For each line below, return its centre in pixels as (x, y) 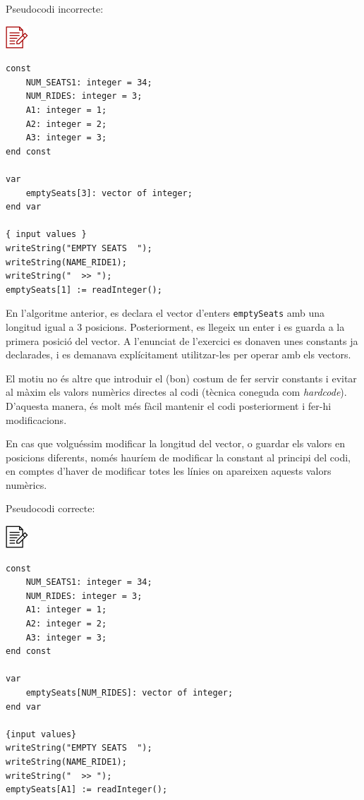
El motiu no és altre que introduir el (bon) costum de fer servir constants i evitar (181, 378)
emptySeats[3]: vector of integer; (109, 193)
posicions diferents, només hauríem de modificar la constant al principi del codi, (178, 457)
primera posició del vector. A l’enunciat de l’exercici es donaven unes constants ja (182, 340)
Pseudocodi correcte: (50, 508)
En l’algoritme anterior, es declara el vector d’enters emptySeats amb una (165, 313)
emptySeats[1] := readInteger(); (84, 290)
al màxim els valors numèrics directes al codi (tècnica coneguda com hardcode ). (176, 392)
